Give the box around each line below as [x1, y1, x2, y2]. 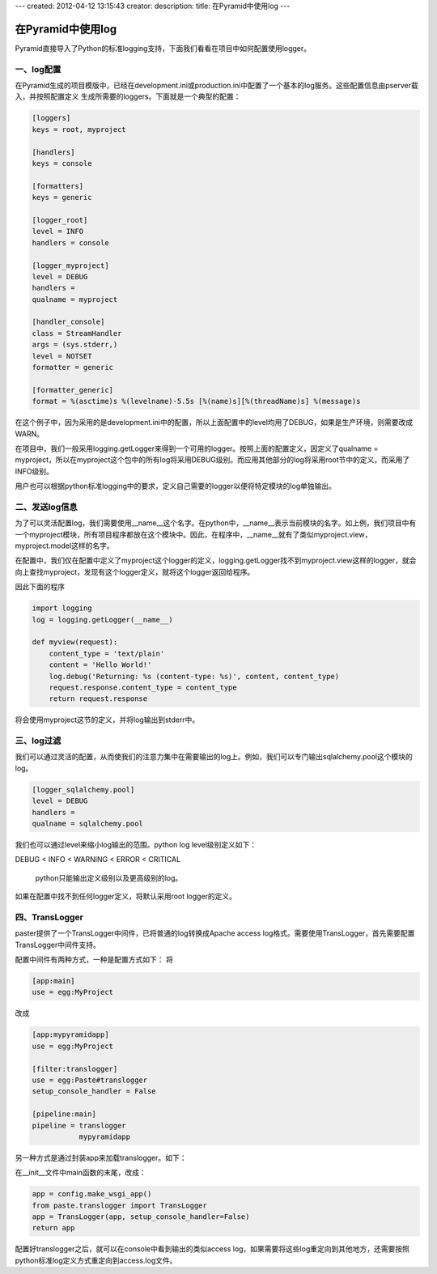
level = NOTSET [32, 351, 92, 360]
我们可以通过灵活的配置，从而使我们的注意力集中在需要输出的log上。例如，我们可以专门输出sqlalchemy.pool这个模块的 [15, 752, 413, 762]
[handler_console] [32, 317, 105, 327]
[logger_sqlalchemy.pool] [32, 785, 135, 794]
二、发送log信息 [15, 501, 78, 512]
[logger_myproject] [32, 261, 109, 270]
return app [32, 1223, 75, 1233]
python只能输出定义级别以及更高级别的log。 [35, 873, 183, 882]
